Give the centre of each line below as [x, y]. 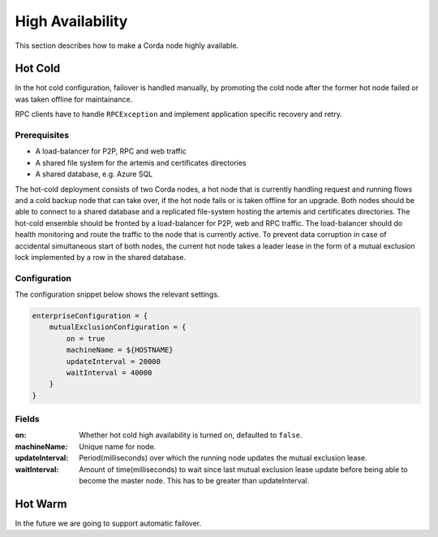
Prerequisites [42, 135]
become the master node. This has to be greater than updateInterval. [194, 481]
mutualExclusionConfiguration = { [118, 327]
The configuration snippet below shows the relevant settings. [117, 294]
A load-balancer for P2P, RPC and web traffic [111, 151]
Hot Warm [41, 504]
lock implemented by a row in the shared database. [101, 257]
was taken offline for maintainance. [74, 99]
